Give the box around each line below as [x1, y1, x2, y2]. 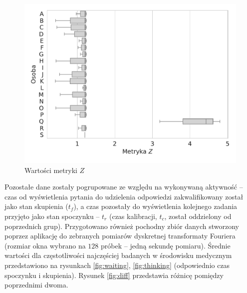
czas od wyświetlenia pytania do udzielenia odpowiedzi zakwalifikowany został [4, 191, 244, 201]
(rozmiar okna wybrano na [4, 240, 86, 250]
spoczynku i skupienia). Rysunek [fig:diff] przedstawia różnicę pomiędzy [4, 269, 224, 280]
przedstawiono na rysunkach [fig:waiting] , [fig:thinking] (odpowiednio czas [4, 259, 230, 270]
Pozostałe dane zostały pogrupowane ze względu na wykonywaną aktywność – [4, 181, 243, 192]
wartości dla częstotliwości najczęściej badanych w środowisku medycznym [4, 250, 232, 260]
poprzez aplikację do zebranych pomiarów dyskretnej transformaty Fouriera [4, 230, 236, 241]
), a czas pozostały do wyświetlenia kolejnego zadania [73, 201, 238, 211]
